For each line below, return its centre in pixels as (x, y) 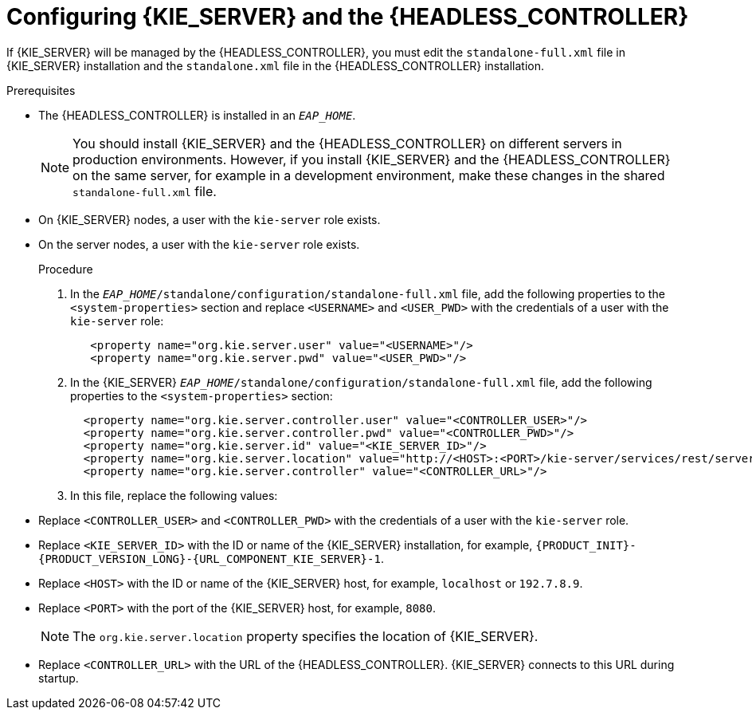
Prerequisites (41, 90)
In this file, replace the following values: (174, 495)
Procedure (66, 269)
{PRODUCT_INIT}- (586, 545)
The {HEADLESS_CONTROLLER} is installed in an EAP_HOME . (197, 115)
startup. (59, 678)
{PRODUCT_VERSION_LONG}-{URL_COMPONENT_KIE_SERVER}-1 (210, 559)
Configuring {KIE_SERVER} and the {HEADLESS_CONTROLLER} (348, 17)
